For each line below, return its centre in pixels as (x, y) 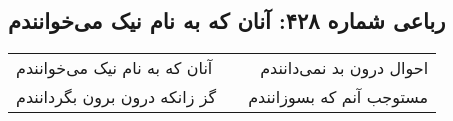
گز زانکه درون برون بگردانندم (116, 97)
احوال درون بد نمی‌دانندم (344, 68)
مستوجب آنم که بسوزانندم (338, 97)
